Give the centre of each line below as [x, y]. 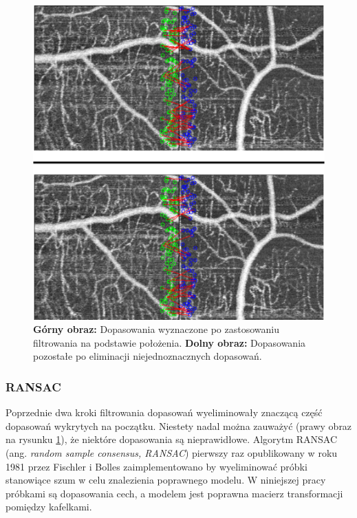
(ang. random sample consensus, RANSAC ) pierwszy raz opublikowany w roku [172, 452]
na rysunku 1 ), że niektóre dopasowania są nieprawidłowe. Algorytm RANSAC [172, 439]
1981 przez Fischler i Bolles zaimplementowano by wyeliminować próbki [156, 466]
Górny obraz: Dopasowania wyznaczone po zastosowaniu [156, 329]
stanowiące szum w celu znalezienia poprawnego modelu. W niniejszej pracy [166, 480]
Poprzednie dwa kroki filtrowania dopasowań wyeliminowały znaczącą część [164, 412]
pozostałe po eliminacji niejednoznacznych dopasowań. [148, 356]
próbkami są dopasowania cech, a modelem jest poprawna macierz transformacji [174, 493]
